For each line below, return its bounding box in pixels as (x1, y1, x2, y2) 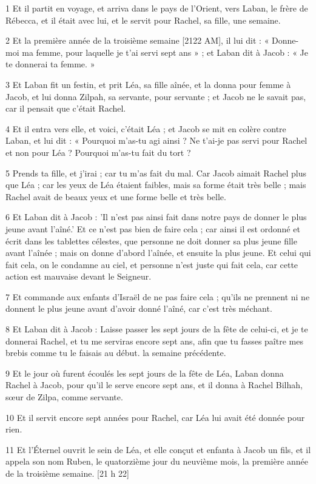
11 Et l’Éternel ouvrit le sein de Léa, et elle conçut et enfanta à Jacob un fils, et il (5, 443, 311, 455)
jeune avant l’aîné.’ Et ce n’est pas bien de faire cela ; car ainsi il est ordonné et (5, 222, 300, 235)
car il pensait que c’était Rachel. (5, 102, 126, 115)
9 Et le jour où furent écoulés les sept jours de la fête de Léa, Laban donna (5, 366, 284, 379)
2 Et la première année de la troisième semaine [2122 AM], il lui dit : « (5, 34, 269, 47)
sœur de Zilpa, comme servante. (5, 391, 123, 403)
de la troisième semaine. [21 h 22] (5, 467, 129, 479)
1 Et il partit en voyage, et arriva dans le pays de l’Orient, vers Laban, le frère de (5, 2, 308, 14)
